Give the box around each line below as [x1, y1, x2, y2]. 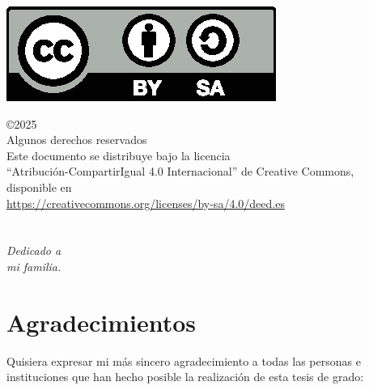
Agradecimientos [6, 305, 197, 338]
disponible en [6, 178, 72, 195]
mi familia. [6, 257, 61, 274]
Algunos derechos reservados [6, 131, 147, 148]
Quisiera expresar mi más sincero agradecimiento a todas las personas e [6, 352, 361, 369]
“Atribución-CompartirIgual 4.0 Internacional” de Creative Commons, [6, 163, 354, 180]
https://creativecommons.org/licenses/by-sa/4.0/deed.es [6, 194, 285, 211]
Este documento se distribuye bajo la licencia [6, 146, 231, 163]
